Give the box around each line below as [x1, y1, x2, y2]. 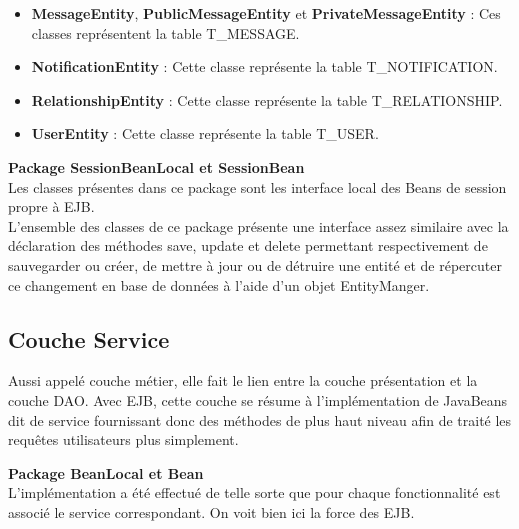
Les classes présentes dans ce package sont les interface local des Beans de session [8, 176, 507, 197]
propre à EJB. [8, 196, 95, 217]
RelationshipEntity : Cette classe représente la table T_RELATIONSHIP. [31, 89, 503, 110]
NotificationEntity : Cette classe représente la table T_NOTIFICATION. [31, 56, 498, 77]
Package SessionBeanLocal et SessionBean [8, 156, 305, 177]
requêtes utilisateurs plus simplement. [8, 429, 239, 450]
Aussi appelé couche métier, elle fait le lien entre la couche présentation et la [8, 370, 478, 391]
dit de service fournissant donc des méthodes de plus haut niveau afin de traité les [8, 409, 512, 430]
